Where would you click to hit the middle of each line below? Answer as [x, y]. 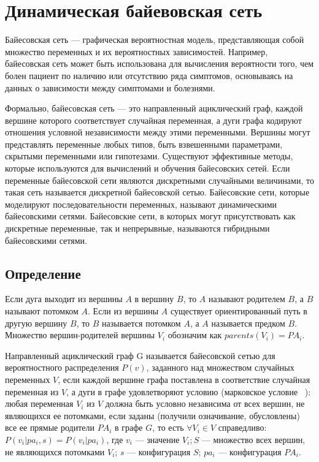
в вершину [154, 299]
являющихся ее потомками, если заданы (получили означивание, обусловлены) [152, 415]
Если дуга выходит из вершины [64, 299]
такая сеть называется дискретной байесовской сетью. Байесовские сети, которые [157, 192]
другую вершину [36, 323]
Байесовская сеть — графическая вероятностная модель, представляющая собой [155, 40]
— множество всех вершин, [253, 439]
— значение [157, 439]
